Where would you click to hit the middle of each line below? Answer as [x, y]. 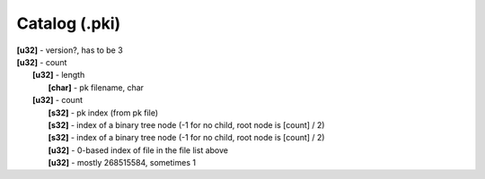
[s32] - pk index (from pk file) [103, 113]
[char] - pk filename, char [96, 87]
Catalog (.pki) [69, 23]
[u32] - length [59, 75]
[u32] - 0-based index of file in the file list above [138, 150]
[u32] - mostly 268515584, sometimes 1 [122, 163]
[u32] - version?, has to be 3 [70, 50]
